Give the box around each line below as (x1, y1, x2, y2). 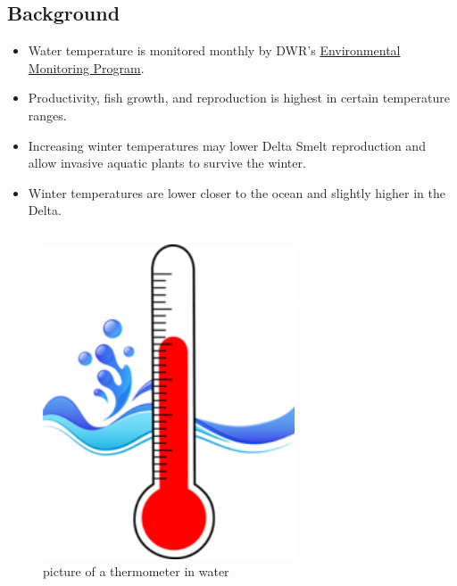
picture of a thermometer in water (43, 562, 229, 581)
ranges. (28, 105, 67, 124)
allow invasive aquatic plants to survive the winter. (28, 153, 306, 172)
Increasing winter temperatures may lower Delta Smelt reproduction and (28, 136, 426, 154)
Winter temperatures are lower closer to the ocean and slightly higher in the (28, 183, 445, 202)
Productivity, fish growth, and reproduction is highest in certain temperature (28, 88, 450, 107)
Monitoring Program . (28, 58, 145, 77)
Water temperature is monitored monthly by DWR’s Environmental (28, 41, 401, 60)
